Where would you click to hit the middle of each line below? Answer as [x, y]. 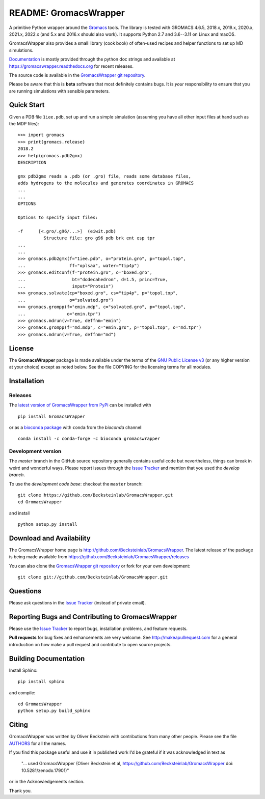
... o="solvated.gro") [66, 300]
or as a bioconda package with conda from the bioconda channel [75, 427]
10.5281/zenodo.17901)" [45, 770]
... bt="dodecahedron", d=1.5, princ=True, [93, 279]
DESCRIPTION [32, 162]
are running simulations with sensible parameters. [59, 91]
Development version [35, 451]
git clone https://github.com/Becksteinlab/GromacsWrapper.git [95, 495]
